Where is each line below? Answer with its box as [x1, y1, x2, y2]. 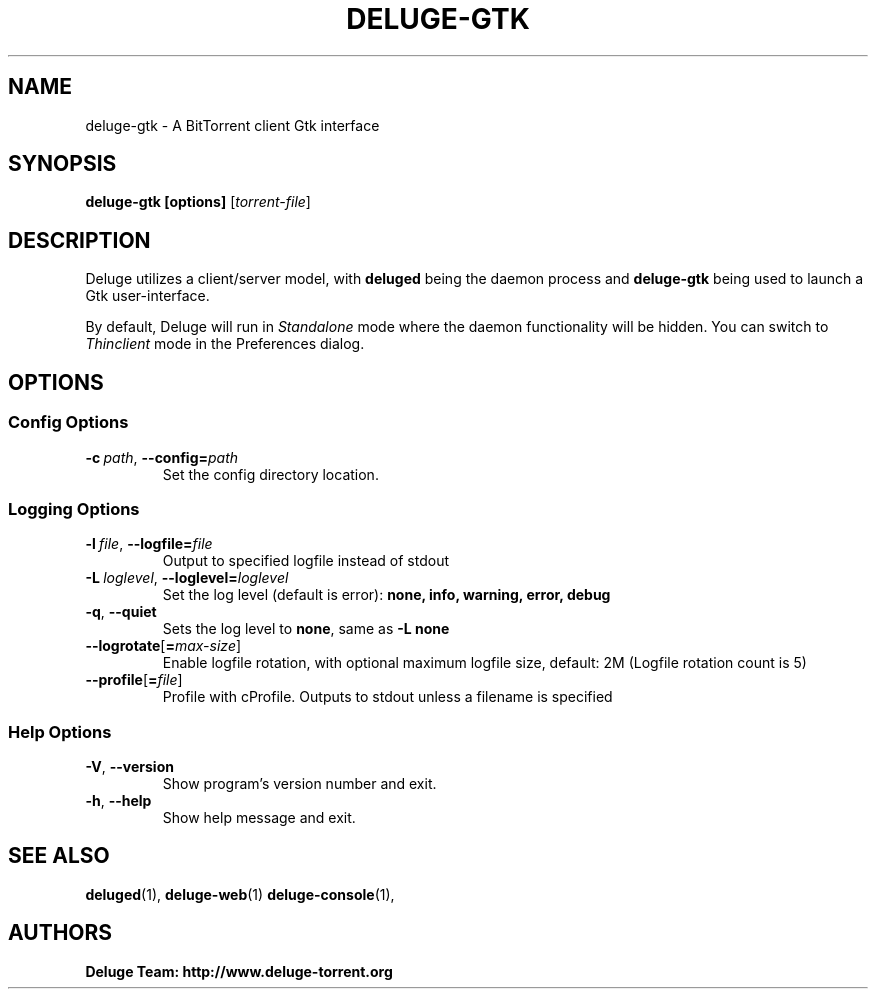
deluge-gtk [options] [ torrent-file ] [85, 193, 311, 211]
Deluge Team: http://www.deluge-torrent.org [85, 962, 393, 980]
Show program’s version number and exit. [162, 775, 437, 792]
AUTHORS [8, 920, 113, 946]
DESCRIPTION [8, 227, 151, 253]
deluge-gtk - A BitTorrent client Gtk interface [85, 116, 380, 134]
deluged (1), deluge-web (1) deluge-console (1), [85, 885, 395, 903]
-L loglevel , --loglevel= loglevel [85, 569, 289, 587]
